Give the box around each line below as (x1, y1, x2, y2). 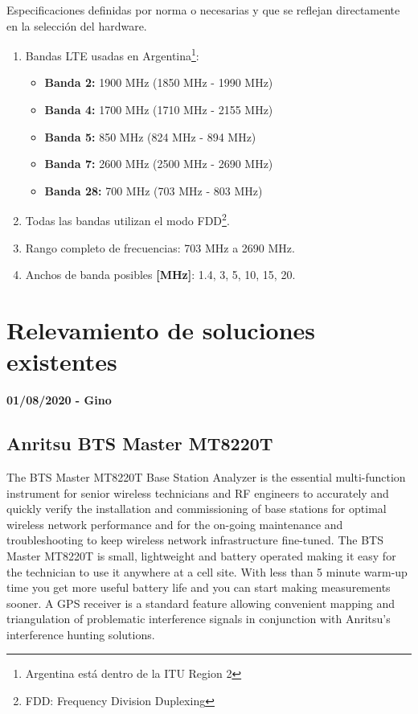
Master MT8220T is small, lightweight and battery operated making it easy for (6, 547, 396, 564)
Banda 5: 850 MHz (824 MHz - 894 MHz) (44, 128, 256, 145)
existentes (6, 345, 117, 378)
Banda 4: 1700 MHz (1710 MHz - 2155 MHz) (44, 101, 273, 118)
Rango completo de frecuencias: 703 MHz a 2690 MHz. (25, 239, 295, 256)
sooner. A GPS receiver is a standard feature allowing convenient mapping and (6, 594, 395, 611)
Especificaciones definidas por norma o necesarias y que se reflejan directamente (6, 2, 400, 18)
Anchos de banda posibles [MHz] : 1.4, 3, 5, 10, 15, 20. (25, 266, 296, 283)
